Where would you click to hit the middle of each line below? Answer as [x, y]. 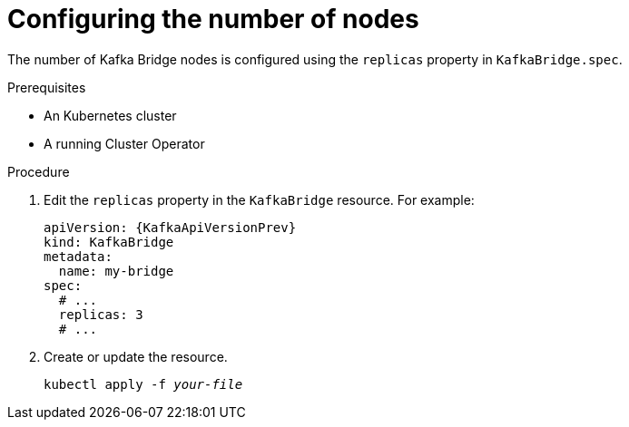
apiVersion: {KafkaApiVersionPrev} [170, 227]
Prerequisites [47, 87]
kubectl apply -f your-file [143, 384]
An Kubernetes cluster [110, 115]
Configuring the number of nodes [213, 19]
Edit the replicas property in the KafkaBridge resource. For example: [259, 199]
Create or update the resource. [136, 356]
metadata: [78, 256]
